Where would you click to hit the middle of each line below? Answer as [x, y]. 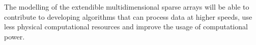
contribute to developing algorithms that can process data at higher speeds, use [128, 16]
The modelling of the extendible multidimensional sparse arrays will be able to [127, 7]
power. [15, 36]
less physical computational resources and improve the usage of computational [126, 27]
